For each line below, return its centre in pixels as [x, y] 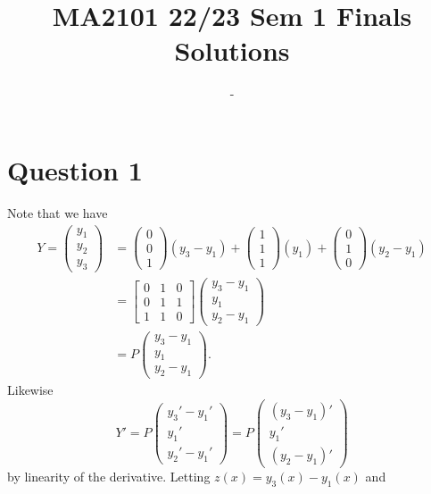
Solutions [232, 50]
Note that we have [58, 212]
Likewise [30, 390]
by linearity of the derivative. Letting [109, 476]
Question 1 [75, 169]
